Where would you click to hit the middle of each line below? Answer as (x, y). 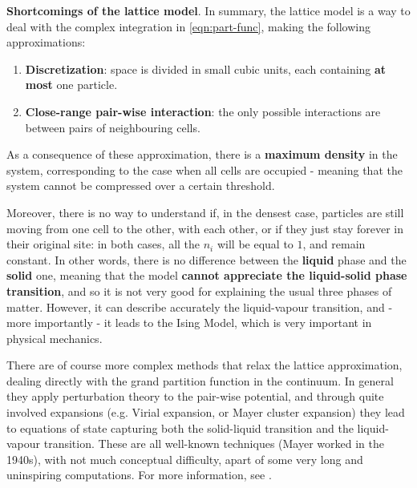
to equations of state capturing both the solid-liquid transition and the (180, 428)
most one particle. (71, 85)
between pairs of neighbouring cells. (113, 127)
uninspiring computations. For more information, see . (139, 475)
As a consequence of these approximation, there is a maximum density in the (202, 154)
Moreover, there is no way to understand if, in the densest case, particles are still (205, 212)
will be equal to (255, 244)
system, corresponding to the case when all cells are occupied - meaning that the (204, 169)
